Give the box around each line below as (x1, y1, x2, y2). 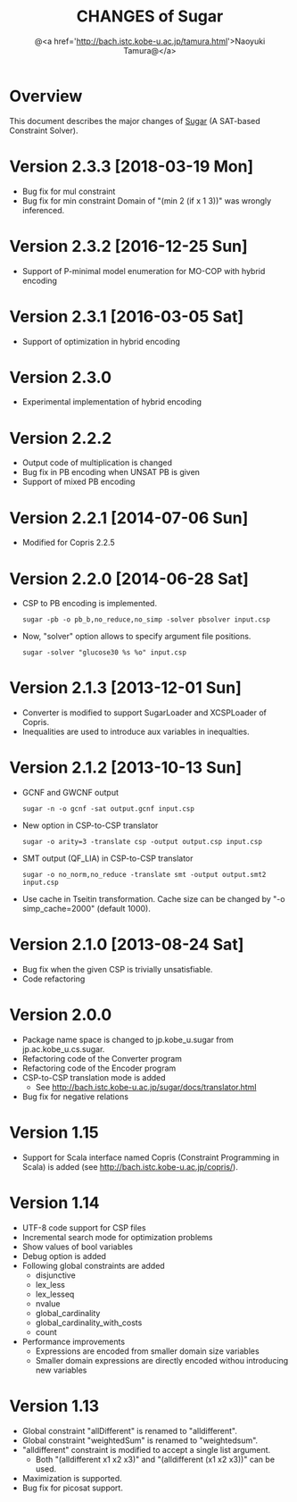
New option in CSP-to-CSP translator (21, 820, 159, 831)
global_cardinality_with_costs (35, 1317, 143, 1328)
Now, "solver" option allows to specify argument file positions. (21, 631, 252, 642)
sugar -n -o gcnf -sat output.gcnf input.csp (21, 805, 194, 814)
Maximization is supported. (21, 1473, 122, 1483)
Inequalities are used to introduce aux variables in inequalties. (21, 726, 250, 738)
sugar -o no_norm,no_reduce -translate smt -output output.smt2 (21, 871, 267, 880)
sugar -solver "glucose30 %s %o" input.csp (21, 648, 187, 657)
